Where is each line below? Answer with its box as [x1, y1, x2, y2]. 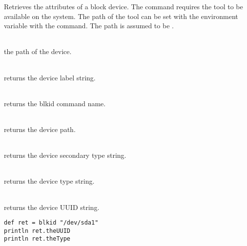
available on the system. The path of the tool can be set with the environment [4, 11, 238, 21]
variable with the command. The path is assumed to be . [4, 20, 174, 31]
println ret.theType [4, 235, 71, 243]
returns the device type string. [4, 176, 95, 186]
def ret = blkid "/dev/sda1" [4, 219, 99, 227]
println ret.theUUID [4, 227, 71, 234]
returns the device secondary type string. [4, 150, 126, 160]
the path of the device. [4, 46, 72, 57]
